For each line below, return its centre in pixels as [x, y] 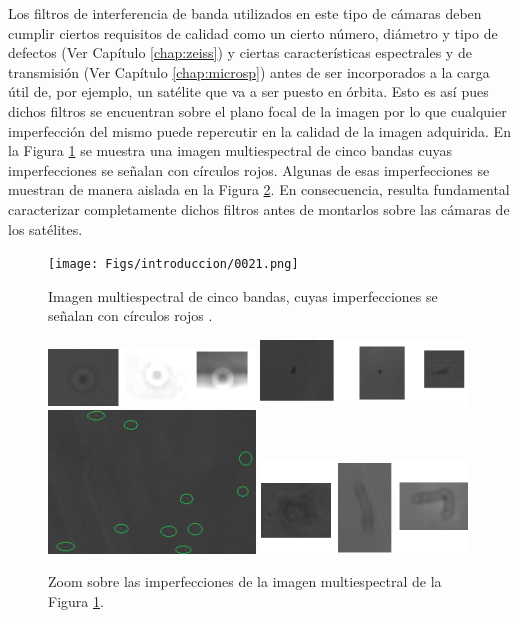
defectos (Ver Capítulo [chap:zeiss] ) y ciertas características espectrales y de [240, 52]
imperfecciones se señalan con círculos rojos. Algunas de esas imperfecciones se [249, 169]
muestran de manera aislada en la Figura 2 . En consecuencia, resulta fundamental [259, 189]
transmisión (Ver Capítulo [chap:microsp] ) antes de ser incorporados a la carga [249, 71]
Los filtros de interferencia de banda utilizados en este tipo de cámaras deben [245, 13]
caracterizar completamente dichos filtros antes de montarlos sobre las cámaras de [259, 208]
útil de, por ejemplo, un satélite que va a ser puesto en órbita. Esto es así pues [248, 91]
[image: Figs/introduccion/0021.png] [173, 264]
